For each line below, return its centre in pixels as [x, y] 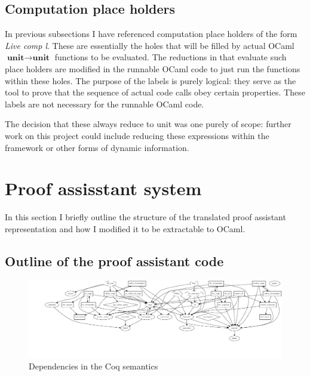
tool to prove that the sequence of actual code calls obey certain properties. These [155, 92]
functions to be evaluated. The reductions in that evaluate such [171, 57]
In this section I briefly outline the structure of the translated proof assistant [145, 217]
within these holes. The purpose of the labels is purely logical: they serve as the [151, 80]
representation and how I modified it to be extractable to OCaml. [125, 228]
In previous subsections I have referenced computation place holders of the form [151, 34]
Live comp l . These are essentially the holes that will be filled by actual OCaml [150, 45]
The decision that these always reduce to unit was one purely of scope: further [148, 124]
